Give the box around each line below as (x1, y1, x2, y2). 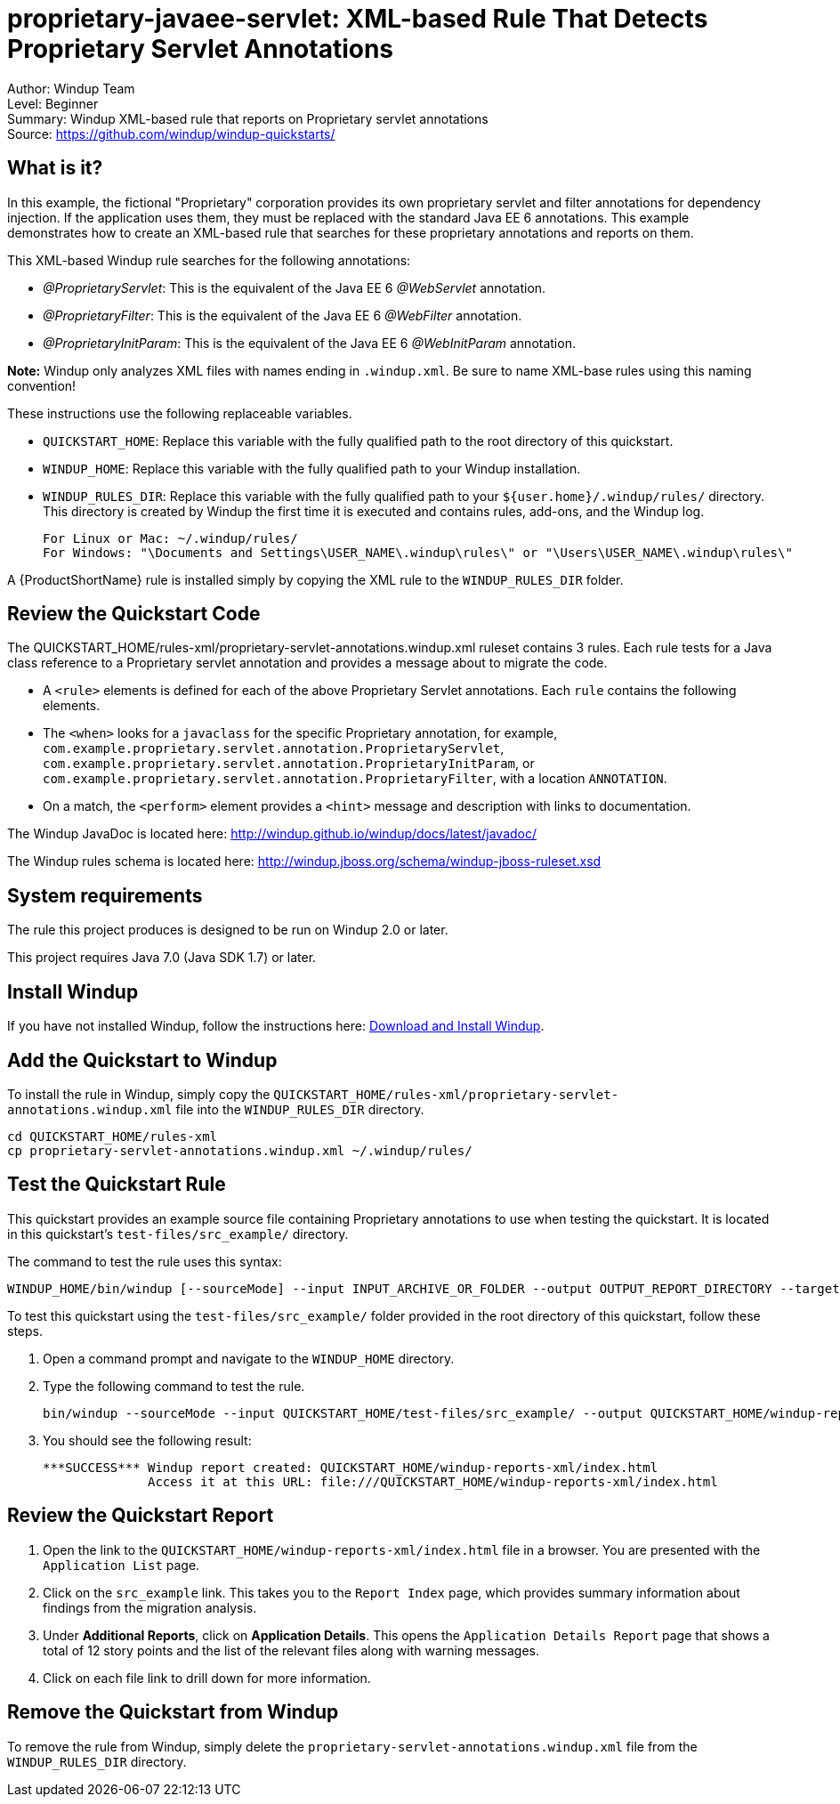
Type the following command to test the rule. (43, 1378, 305, 1394)
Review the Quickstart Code (7, 603, 261, 626)
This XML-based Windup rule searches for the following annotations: (7, 252, 411, 268)
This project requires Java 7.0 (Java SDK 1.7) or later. (7, 950, 317, 966)
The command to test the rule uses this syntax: (7, 1253, 282, 1269)
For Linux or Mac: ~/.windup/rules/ (43, 530, 298, 546)
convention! (7, 377, 77, 393)
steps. (7, 1323, 43, 1339)
